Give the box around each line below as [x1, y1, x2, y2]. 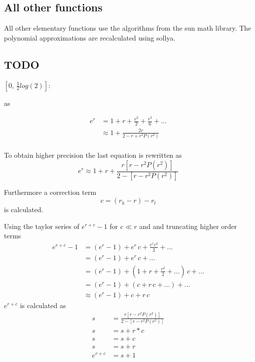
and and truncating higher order [139, 221, 237, 231]
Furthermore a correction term [4, 187, 97, 197]
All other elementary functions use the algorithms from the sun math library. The [4, 23, 252, 33]
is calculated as [20, 300, 66, 310]
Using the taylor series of [4, 221, 79, 231]
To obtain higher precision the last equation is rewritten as [4, 150, 182, 160]
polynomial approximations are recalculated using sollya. [4, 32, 176, 43]
